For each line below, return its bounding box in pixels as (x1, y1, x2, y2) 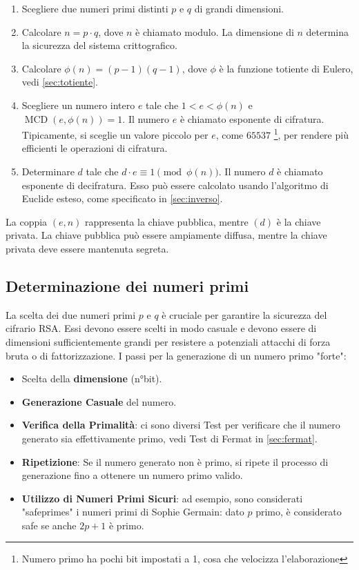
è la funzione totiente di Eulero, (219, 61, 353, 75)
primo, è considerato (255, 504, 342, 519)
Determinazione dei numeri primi (6, 275, 249, 296)
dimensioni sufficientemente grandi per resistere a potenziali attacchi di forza (6, 334, 331, 348)
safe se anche (21, 518, 77, 532)
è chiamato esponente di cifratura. (179, 111, 324, 126)
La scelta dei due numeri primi (6, 307, 136, 322)
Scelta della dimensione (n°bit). (21, 371, 162, 386)
